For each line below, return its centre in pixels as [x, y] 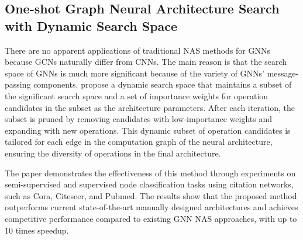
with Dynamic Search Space [91, 25]
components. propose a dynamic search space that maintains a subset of [163, 84]
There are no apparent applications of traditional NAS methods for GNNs [138, 50]
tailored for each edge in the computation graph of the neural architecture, [139, 142]
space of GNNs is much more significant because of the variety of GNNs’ [135, 73]
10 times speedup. [37, 230]
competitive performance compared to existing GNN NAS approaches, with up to [151, 218]
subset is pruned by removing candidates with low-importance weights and [139, 119]
